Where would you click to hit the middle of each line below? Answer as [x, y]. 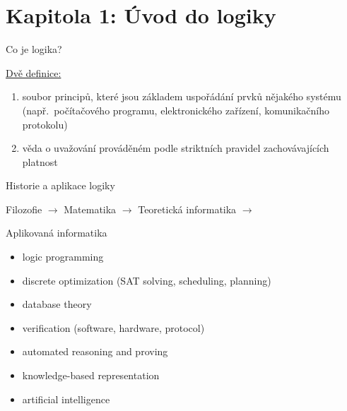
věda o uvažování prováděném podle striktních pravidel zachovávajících [176, 148]
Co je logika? [34, 49]
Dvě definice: [34, 72]
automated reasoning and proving [95, 351]
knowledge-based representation [91, 375]
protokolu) [45, 124]
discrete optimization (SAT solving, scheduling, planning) [147, 280]
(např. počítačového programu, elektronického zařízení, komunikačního [176, 110]
